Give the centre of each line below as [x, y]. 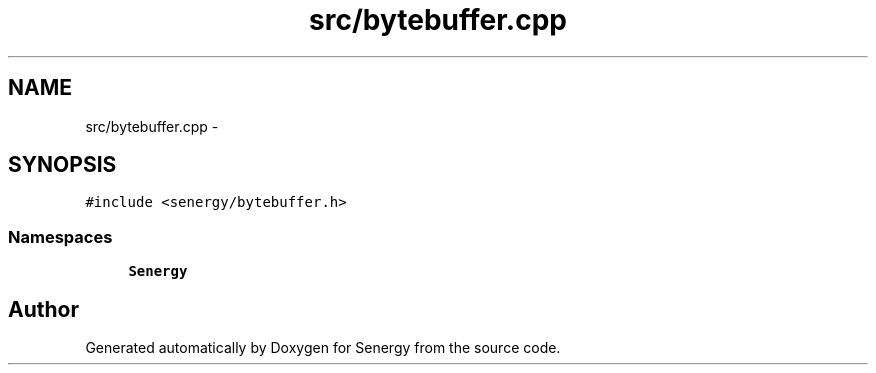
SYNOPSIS [62, 165]
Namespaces [60, 236]
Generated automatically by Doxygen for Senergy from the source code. [323, 348]
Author [43, 309]
